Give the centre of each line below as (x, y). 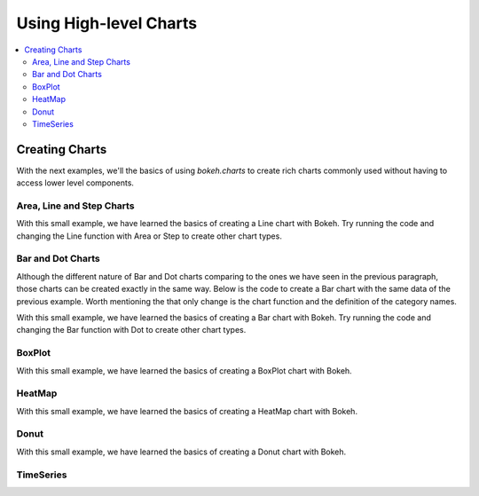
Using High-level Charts (107, 23)
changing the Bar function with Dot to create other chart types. (131, 330)
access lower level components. (75, 183)
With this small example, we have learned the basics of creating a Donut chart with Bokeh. (181, 452)
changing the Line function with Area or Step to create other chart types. (149, 236)
